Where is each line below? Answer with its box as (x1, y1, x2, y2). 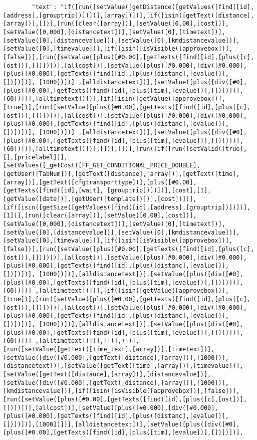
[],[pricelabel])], (3, 153, 68, 161)
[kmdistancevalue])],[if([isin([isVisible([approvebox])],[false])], (3, 387, 240, 395)
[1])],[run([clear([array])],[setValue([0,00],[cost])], (3, 212, 197, 219)
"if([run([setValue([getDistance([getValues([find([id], (60, 4, 254, 11)
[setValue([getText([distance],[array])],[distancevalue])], (3, 370, 211, 378)
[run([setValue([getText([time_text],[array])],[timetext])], (3, 345, 215, 353)
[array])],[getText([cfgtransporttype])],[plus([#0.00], (3, 178, 197, 186)
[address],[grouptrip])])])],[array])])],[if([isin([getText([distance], (3, 12, 254, 19)
